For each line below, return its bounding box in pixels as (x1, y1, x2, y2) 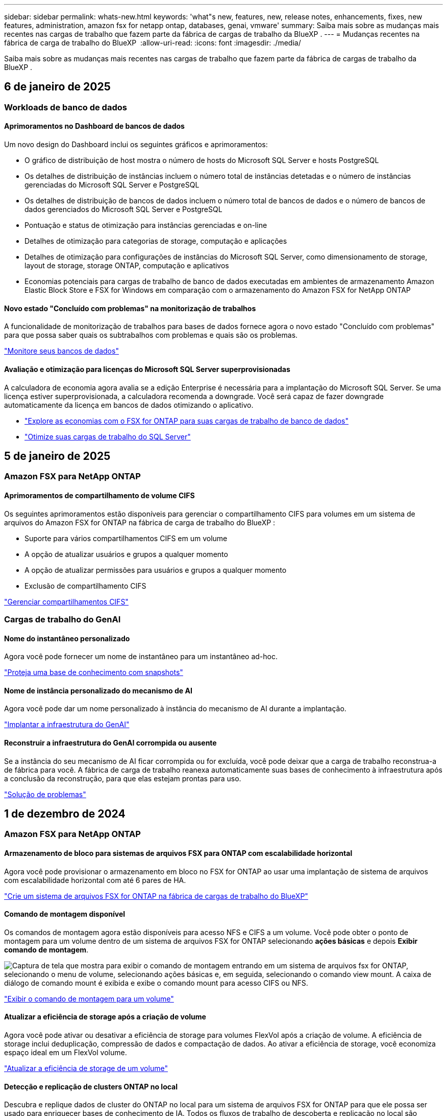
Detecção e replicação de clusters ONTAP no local (4, 1082, 178, 1091)
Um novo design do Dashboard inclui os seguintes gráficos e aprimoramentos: (4, 140, 268, 149)
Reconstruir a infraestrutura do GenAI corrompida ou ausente (4, 738, 217, 747)
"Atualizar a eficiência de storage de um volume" (4, 1064, 168, 1073)
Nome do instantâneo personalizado (4, 634, 130, 643)
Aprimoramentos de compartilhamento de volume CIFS (4, 491, 195, 500)
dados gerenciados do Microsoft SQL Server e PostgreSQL (24, 205, 222, 214)
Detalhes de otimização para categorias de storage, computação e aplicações (24, 237, 287, 246)
